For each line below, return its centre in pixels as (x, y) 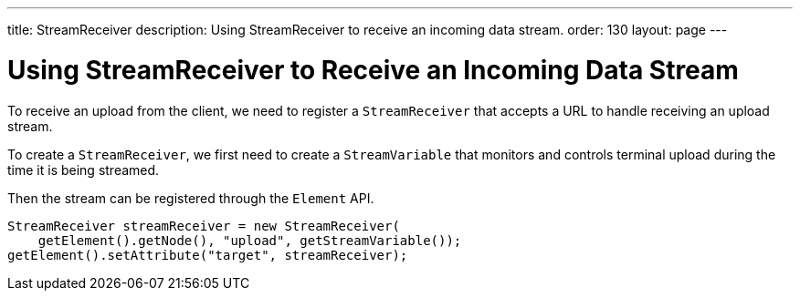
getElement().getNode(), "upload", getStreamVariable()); (250, 240)
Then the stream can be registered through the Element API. (191, 198)
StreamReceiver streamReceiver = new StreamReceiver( (204, 226)
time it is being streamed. (84, 170)
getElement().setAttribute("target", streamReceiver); (208, 255)
